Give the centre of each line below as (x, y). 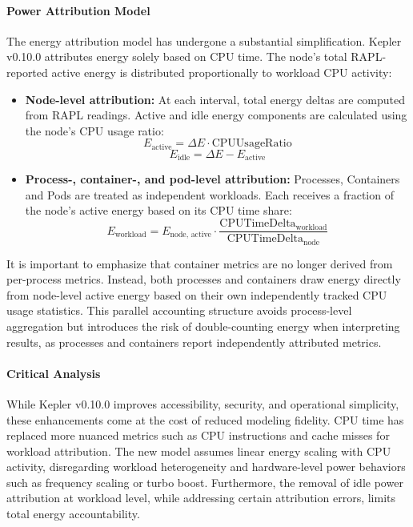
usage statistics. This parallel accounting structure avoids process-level (179, 310)
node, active (190, 234)
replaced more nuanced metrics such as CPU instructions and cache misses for (198, 435)
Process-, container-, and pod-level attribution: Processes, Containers (213, 179)
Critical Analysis (54, 373)
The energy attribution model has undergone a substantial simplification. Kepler (204, 40)
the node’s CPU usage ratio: (94, 130)
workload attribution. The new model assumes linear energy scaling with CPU (199, 451)
